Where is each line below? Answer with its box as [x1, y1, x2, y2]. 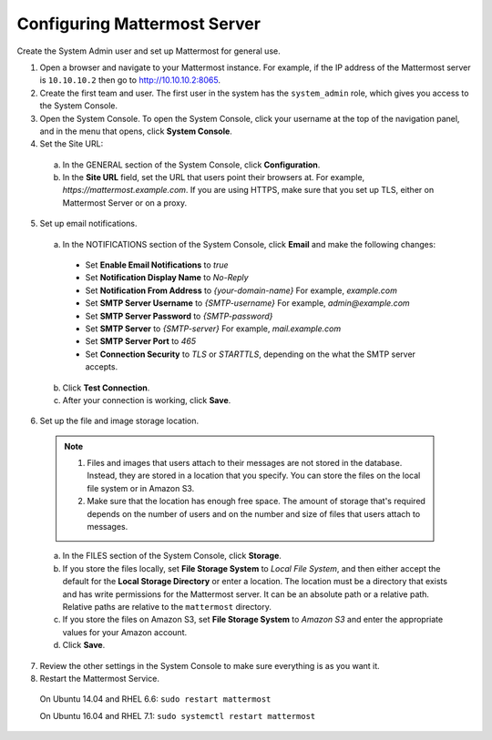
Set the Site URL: [39, 138, 104, 149]
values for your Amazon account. [62, 626, 187, 637]
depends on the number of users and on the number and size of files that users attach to [87, 508, 421, 519]
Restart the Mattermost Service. [39, 673, 159, 684]
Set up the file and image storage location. [39, 415, 200, 427]
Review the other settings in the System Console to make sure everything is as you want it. [39, 660, 380, 671]
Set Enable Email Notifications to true [85, 259, 229, 270]
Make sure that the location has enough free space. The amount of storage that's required [87, 496, 425, 507]
